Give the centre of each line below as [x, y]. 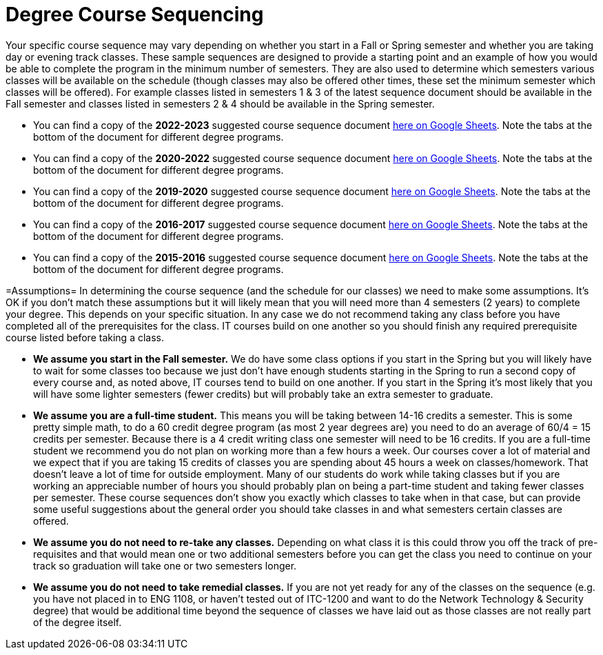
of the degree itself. [78, 622]
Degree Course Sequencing [135, 14]
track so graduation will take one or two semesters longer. [165, 565]
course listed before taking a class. [85, 337]
